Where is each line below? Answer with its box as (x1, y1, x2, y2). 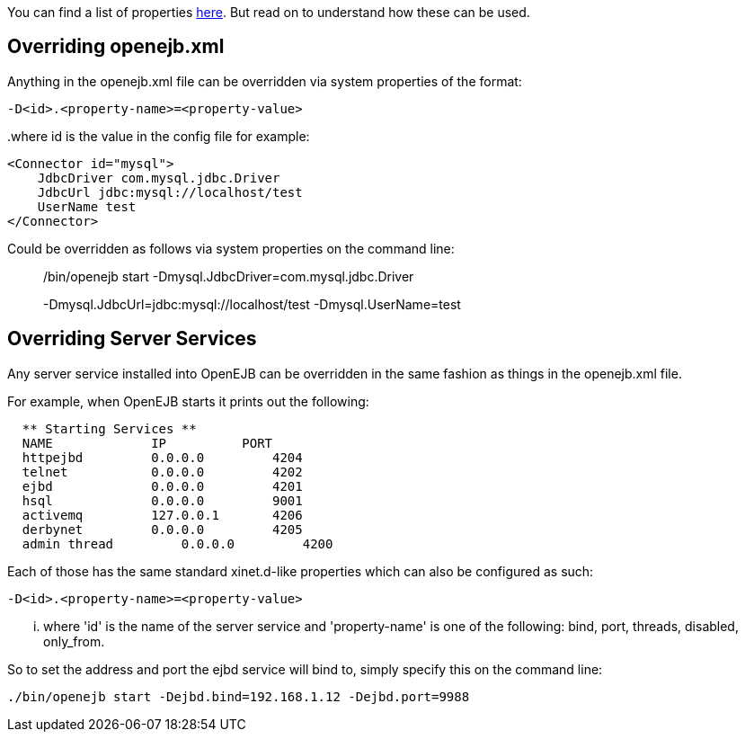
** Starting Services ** (22, 421, 197, 436)
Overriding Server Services (7, 327, 257, 351)
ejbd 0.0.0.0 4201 (22, 478, 303, 494)
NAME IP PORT (22, 435, 273, 450)
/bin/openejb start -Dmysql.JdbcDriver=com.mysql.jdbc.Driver (43, 268, 414, 284)
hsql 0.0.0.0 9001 (22, 493, 303, 508)
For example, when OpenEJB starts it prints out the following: (7, 393, 369, 409)
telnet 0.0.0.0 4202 (22, 464, 303, 479)
